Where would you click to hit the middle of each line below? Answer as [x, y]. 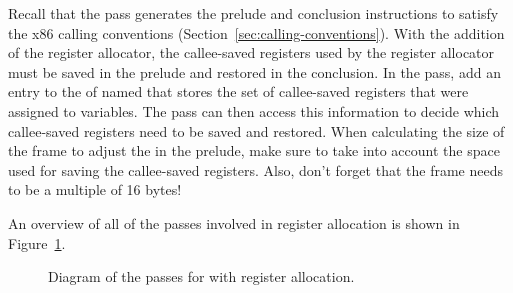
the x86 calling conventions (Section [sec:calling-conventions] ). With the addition [256, 32]
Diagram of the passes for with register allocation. [201, 276]
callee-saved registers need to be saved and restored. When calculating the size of [256, 130]
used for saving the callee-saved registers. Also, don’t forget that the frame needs [255, 169]
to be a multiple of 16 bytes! [95, 189]
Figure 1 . [37, 242]
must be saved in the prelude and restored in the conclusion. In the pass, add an [254, 71]
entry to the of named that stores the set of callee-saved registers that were [238, 91]
